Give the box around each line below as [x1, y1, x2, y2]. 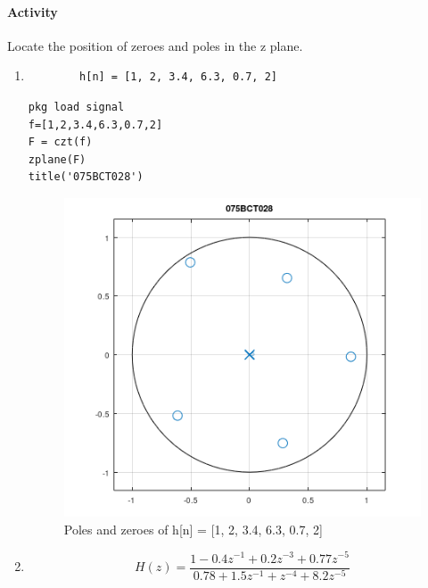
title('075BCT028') [28, 170, 144, 184]
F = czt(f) [28, 136, 93, 149]
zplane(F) [28, 153, 86, 166]
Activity [7, 2, 58, 21]
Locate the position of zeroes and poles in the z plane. [7, 36, 303, 54]
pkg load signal [28, 100, 125, 113]
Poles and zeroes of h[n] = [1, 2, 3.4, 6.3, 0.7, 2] [63, 519, 323, 538]
